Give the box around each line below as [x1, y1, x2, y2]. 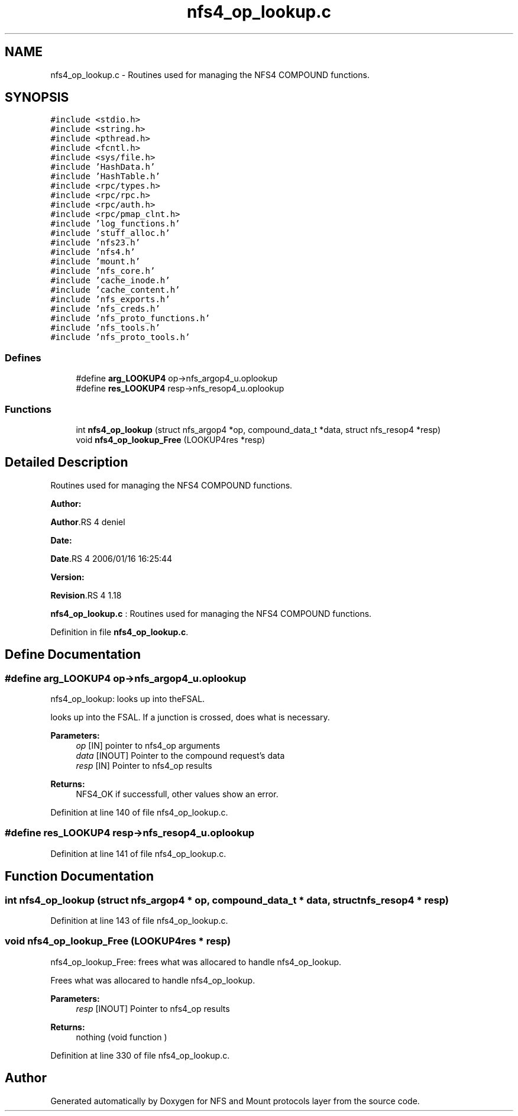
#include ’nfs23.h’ [50, 238, 141, 248]
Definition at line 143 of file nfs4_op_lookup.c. [50, 915, 228, 926]
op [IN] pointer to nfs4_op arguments [76, 740, 221, 751]
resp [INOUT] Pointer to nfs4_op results [76, 1003, 230, 1014]
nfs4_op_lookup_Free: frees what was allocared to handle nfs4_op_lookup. [50, 956, 342, 967]
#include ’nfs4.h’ [50, 247, 135, 257]
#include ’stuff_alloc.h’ [50, 228, 170, 238]
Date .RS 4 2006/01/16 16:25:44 [50, 553, 173, 564]
